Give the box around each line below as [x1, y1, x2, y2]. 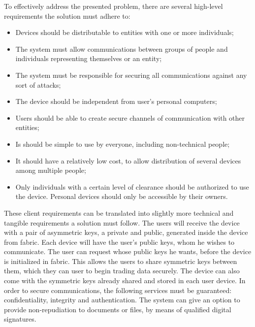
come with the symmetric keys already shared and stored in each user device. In [4, 275, 246, 286]
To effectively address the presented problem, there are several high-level [4, 1, 223, 11]
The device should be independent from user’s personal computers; [15, 96, 217, 106]
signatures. [4, 314, 36, 324]
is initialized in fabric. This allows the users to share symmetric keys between [4, 256, 237, 266]
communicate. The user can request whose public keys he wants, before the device [4, 246, 252, 257]
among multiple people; [15, 165, 86, 175]
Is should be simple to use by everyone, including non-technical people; [15, 138, 230, 149]
